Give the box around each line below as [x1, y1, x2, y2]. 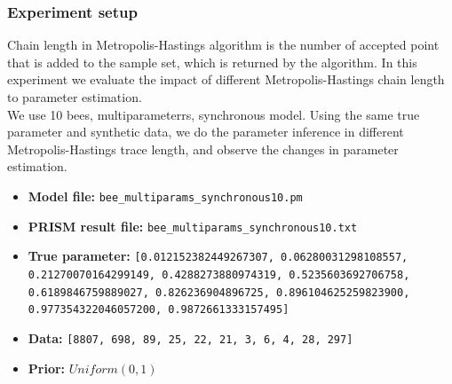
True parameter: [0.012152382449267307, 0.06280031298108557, [28, 247, 408, 265]
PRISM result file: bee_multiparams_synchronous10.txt [28, 216, 358, 235]
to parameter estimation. [7, 88, 142, 106]
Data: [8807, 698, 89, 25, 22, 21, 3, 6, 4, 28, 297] [28, 328, 353, 347]
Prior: [28, 358, 66, 377]
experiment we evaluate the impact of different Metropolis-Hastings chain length [7, 70, 445, 89]
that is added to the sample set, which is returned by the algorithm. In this [7, 52, 417, 71]
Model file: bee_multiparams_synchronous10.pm [28, 186, 303, 205]
